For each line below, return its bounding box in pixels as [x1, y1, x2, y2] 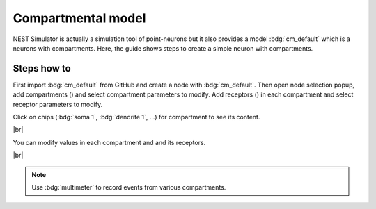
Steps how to [13, 62, 71, 74]
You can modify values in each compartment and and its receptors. [13, 138, 206, 147]
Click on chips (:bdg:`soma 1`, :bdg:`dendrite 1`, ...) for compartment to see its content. [13, 113, 260, 122]
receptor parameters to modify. [13, 100, 103, 108]
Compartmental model [13, 10, 146, 26]
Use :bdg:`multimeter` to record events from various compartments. [31, 183, 226, 191]
